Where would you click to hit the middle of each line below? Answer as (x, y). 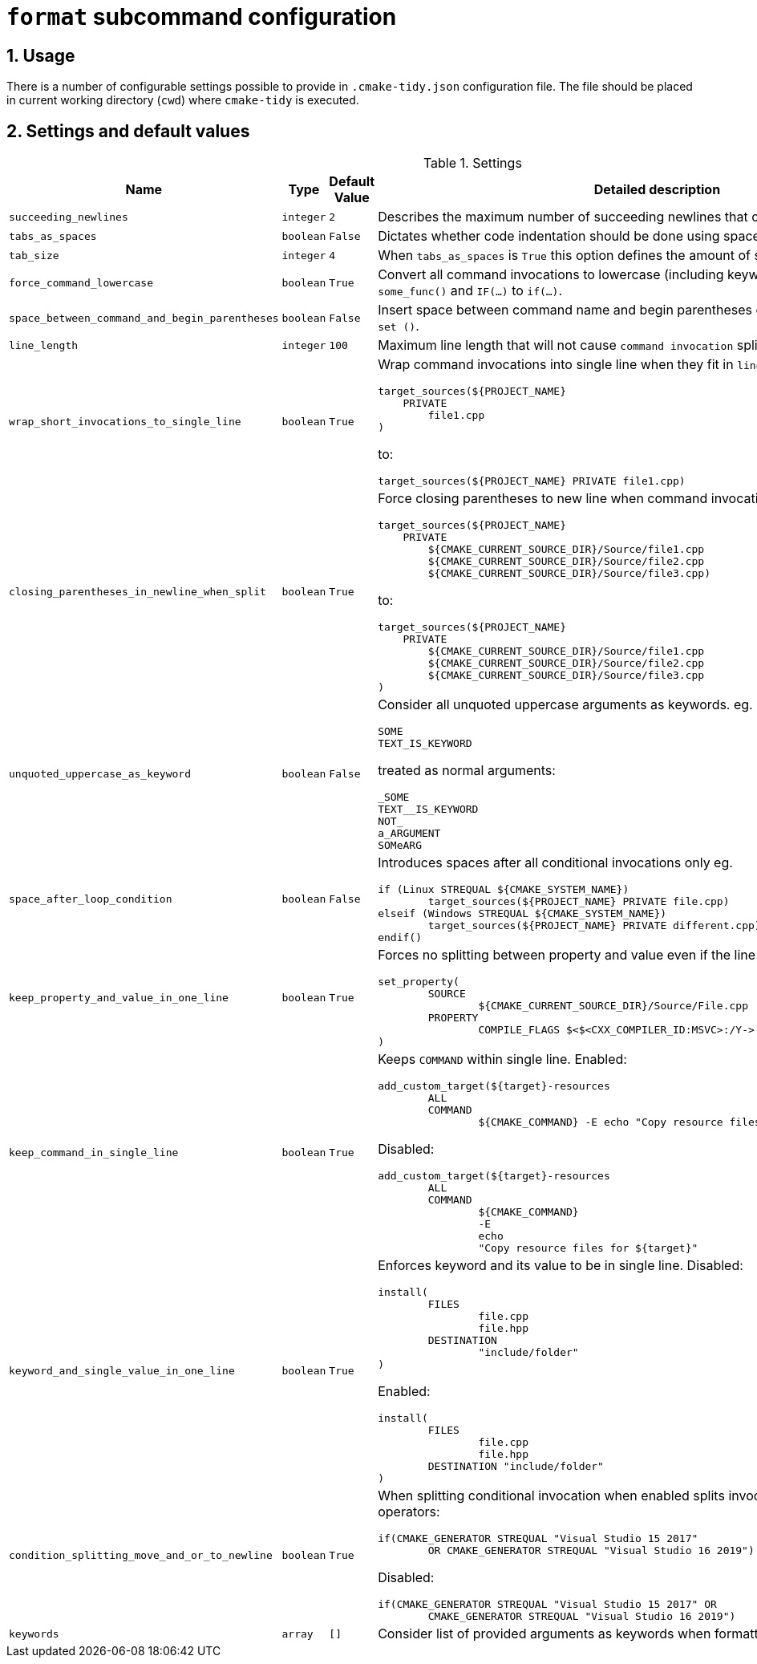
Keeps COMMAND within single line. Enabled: (502, 1059)
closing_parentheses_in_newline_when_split (138, 592)
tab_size (34, 255)
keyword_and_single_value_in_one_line (122, 1371)
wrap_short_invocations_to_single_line (125, 422)
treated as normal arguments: (467, 771)
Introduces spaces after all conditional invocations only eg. (555, 863)
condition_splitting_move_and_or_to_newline (141, 1555)
